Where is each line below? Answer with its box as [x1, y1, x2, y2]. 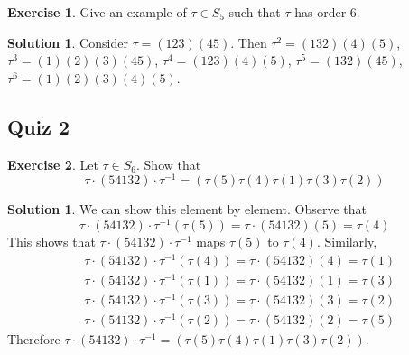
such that [228, 3, 281, 21]
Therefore [7, 329, 60, 348]
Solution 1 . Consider [7, 33, 128, 51]
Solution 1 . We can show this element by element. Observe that [7, 200, 367, 219]
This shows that [7, 231, 96, 250]
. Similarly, [316, 231, 377, 250]
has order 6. [294, 3, 360, 21]
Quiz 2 [7, 112, 70, 140]
